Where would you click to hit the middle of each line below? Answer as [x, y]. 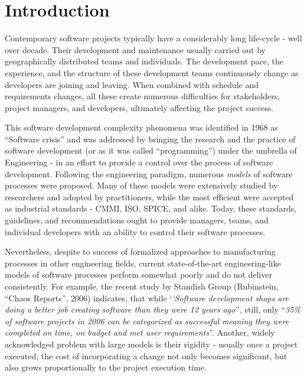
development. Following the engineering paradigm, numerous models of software [149, 173]
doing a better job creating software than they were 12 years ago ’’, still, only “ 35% [153, 309]
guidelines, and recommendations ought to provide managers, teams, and [137, 220]
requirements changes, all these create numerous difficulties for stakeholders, [143, 96]
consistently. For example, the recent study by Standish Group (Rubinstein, [142, 286]
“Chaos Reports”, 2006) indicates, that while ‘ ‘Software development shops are [147, 298]
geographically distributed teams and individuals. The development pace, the [144, 61]
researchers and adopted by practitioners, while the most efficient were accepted [149, 196]
